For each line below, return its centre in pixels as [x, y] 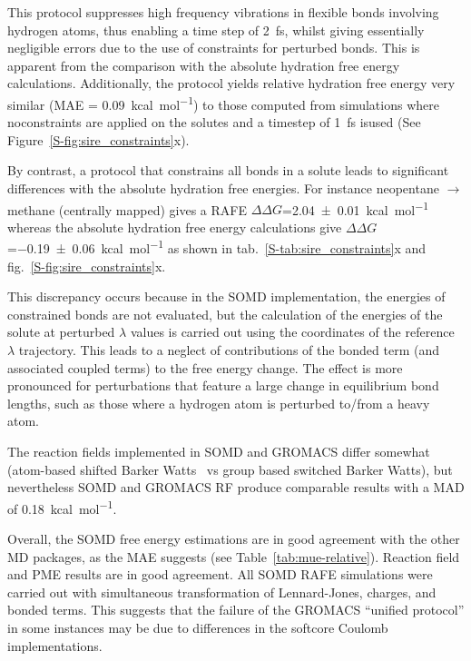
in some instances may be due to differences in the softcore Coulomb [198, 628]
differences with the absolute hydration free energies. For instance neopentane [223, 188]
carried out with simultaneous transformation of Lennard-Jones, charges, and [222, 592]
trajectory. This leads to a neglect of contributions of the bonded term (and [229, 350]
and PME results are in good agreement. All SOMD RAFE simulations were [220, 574]
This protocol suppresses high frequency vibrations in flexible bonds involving [223, 12]
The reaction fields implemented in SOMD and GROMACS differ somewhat [219, 452]
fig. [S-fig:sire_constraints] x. [87, 266]
